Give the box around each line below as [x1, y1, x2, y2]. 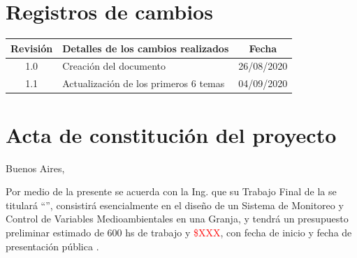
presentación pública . [6, 238, 99, 253]
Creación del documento [62, 59, 166, 73]
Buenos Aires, [6, 160, 65, 175]
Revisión [10, 40, 53, 55]
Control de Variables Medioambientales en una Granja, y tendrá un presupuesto [6, 211, 349, 226]
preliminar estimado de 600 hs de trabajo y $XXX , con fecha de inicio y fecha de [6, 225, 352, 239]
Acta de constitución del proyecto [6, 120, 337, 149]
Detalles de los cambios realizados [62, 40, 229, 55]
